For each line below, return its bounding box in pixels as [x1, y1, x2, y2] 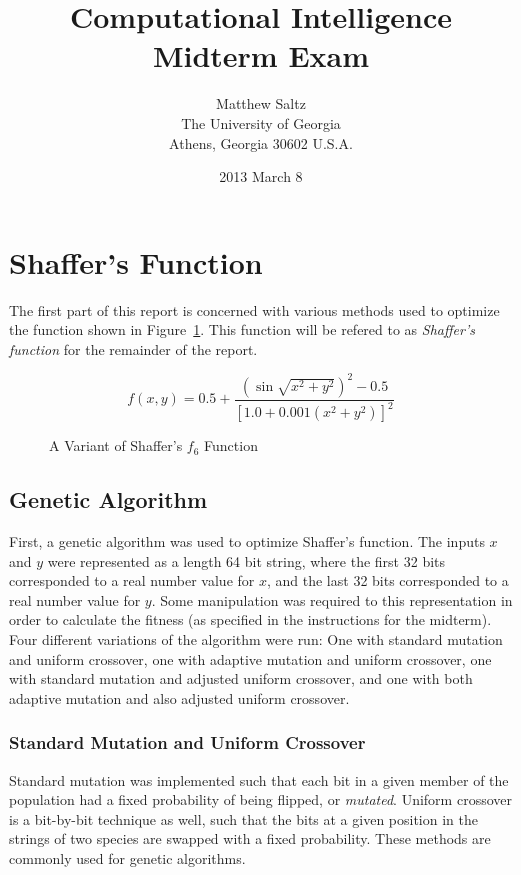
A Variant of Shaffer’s [49, 435, 183, 456]
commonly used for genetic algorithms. [9, 848, 246, 869]
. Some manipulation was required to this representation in [151, 589, 513, 610]
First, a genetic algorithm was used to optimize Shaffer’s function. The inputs [9, 531, 485, 552]
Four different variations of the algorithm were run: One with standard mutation [9, 629, 503, 650]
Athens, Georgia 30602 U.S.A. [169, 132, 353, 153]
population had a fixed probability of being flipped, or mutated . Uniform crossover [9, 789, 512, 810]
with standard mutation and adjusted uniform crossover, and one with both [9, 668, 473, 689]
